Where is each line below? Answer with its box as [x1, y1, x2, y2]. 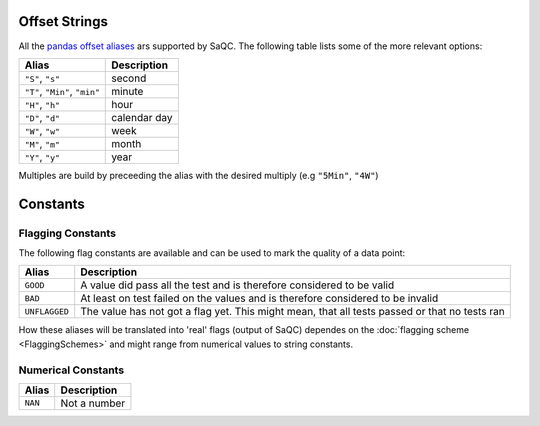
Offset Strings [18, 13, 109, 30]
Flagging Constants [18, 226, 117, 240]
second [111, 71, 147, 85]
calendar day [111, 110, 173, 124]
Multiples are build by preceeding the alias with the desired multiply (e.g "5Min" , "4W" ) [18, 169, 379, 181]
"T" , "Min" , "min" [24, 84, 100, 98]
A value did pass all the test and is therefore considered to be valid [80, 278, 395, 292]
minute [111, 84, 144, 98]
